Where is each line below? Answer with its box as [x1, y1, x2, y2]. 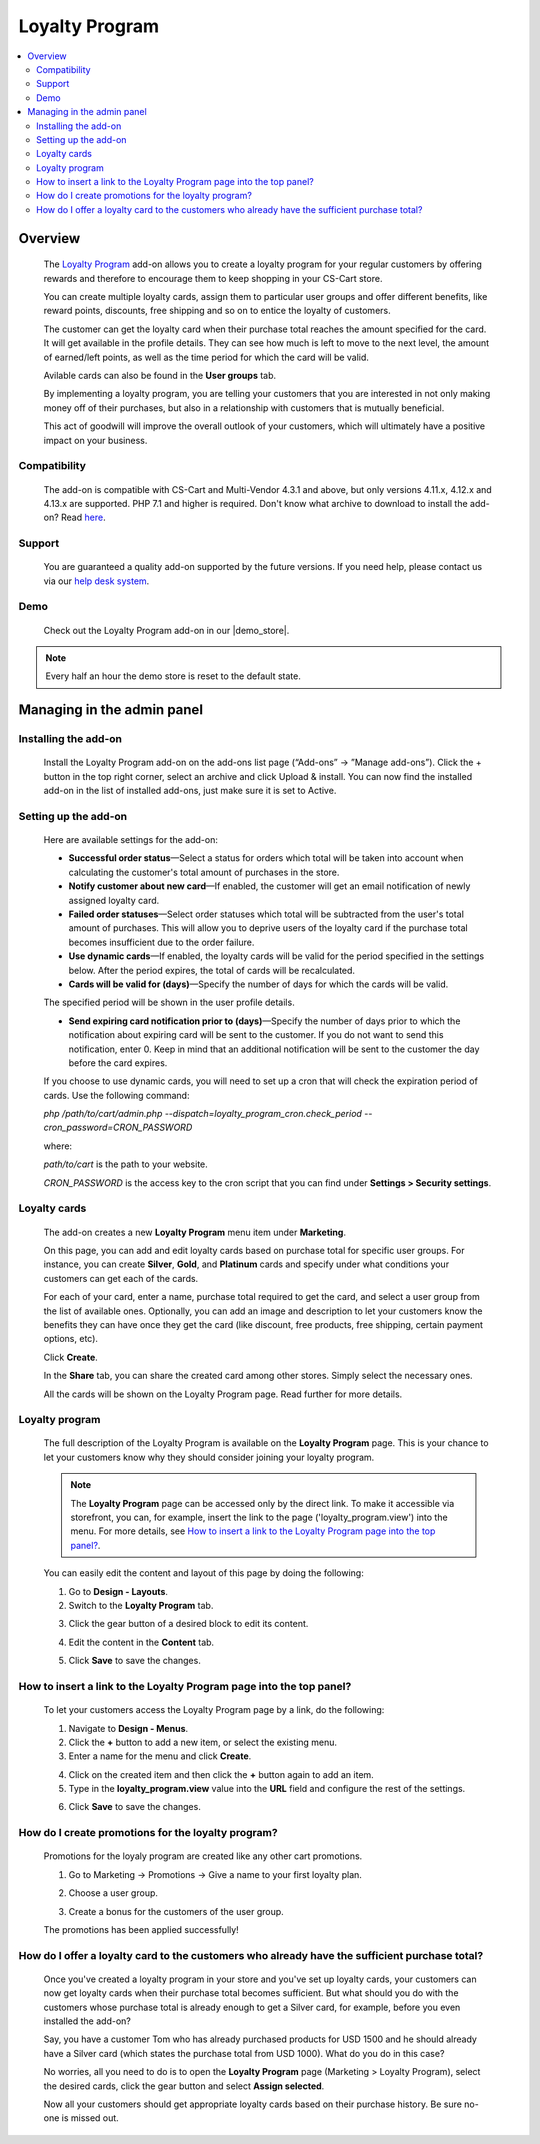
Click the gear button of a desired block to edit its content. [68, 1618, 309, 1630]
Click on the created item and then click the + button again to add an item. [68, 1768, 374, 1780]
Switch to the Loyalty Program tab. [68, 1599, 214, 1611]
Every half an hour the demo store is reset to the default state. [45, 670, 302, 682]
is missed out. [61, 2112, 119, 2124]
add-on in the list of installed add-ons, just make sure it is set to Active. [43, 785, 337, 797]
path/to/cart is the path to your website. [43, 1158, 209, 1170]
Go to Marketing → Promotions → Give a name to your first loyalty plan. [68, 1868, 362, 1880]
